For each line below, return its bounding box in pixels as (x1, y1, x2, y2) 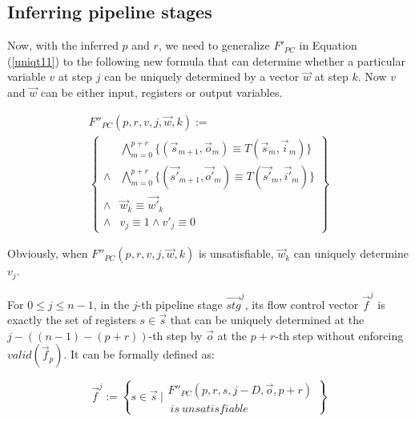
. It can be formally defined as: (63, 346, 215, 363)
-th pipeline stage (137, 295, 223, 312)
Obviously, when (7, 245, 88, 262)
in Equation (299, 37, 357, 54)
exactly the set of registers (7, 311, 136, 328)
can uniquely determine (293, 245, 409, 262)
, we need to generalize (158, 37, 270, 54)
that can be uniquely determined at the (170, 311, 365, 328)
